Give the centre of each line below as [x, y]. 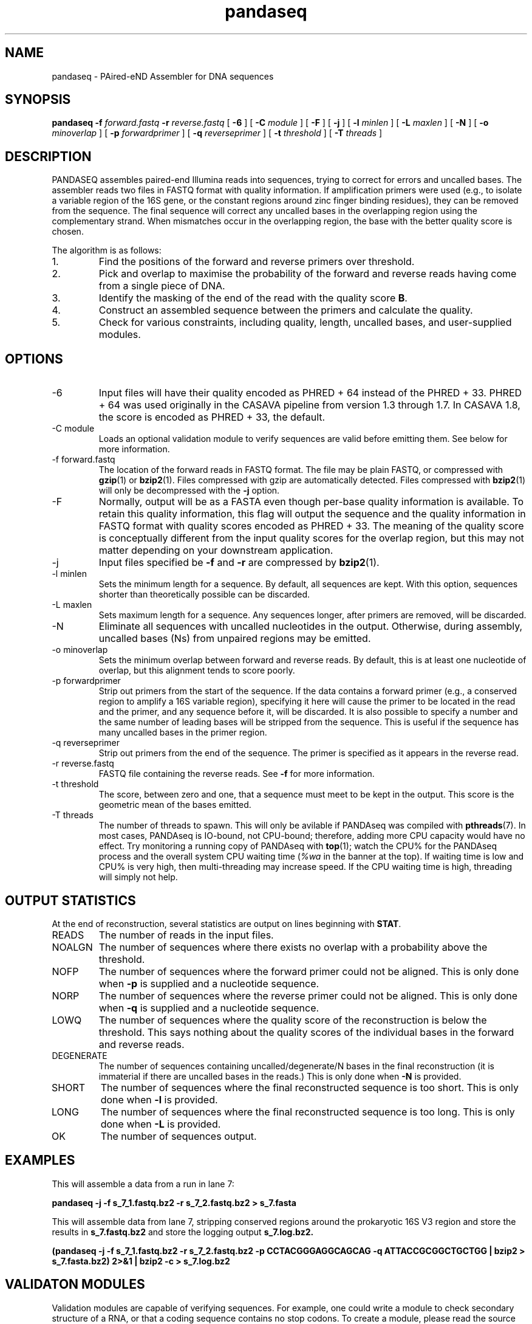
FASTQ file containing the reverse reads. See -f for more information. [237, 774]
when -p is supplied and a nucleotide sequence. [209, 983]
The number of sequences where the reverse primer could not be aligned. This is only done [308, 995]
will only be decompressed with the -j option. [189, 491]
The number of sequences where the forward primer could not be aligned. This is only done [309, 971]
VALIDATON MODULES [75, 1284]
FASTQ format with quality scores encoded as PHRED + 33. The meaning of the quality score [311, 526]
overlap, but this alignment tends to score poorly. [197, 671]
